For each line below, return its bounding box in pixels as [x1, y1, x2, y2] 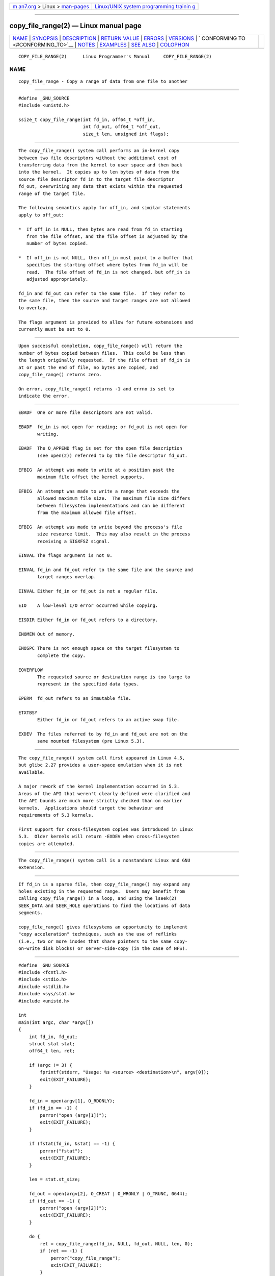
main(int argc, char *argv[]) [18, 1019, 94, 1025]
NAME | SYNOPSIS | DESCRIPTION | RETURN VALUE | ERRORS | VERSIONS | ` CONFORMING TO [12, 35, 245, 42]
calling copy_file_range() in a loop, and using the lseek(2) [18, 896, 177, 901]
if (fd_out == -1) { [29, 1198, 80, 1204]
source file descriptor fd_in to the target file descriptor [18, 176, 174, 182]
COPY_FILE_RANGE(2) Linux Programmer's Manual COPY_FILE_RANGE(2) [18, 54, 212, 59]
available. [18, 769, 46, 775]
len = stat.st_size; [29, 1176, 80, 1183]
